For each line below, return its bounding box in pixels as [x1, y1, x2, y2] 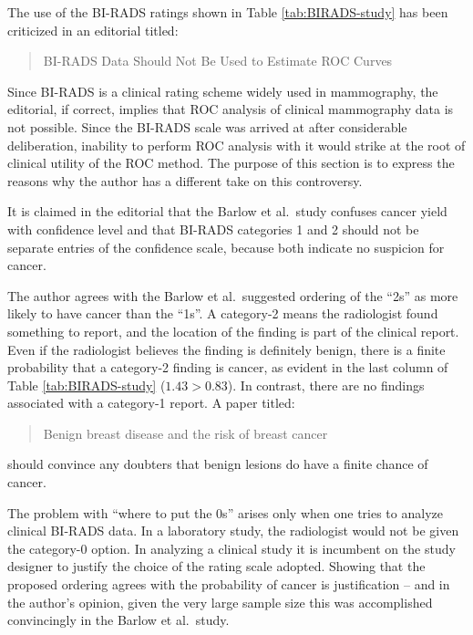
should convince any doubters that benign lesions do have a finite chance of [7, 454, 428, 474]
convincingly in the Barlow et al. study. [7, 610, 230, 630]
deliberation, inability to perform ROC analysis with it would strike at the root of [7, 135, 466, 154]
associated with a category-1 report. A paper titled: [7, 393, 295, 412]
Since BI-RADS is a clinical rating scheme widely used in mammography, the [7, 81, 438, 100]
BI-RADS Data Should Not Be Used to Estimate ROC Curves [43, 51, 393, 70]
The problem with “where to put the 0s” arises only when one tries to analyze [7, 503, 443, 522]
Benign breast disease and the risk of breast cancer [43, 423, 328, 442]
